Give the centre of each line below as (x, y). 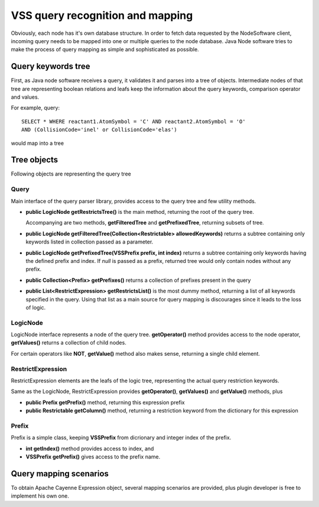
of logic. (36, 307)
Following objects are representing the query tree (71, 174)
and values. (25, 97)
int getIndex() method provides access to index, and (90, 448)
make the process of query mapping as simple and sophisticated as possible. (105, 50)
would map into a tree (38, 143)
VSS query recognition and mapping (102, 15)
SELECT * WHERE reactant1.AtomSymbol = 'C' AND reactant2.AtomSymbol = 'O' (134, 121)
